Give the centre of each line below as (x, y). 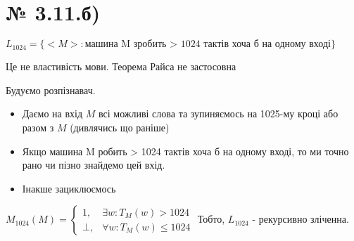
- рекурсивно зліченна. (301, 219)
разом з (38, 127)
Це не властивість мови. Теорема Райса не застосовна (121, 66)
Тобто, (211, 219)
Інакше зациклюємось (69, 188)
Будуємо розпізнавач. (51, 90)
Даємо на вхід (52, 113)
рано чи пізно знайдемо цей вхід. (94, 165)
